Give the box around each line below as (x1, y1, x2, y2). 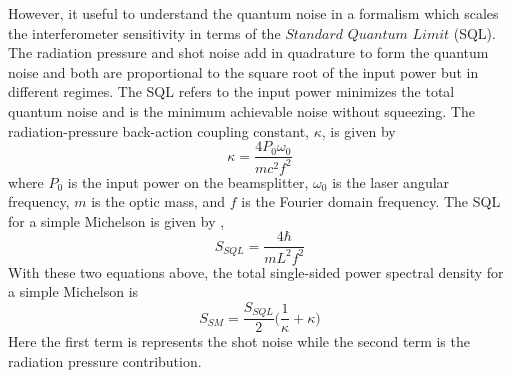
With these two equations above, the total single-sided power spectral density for (8, 261, 504, 282)
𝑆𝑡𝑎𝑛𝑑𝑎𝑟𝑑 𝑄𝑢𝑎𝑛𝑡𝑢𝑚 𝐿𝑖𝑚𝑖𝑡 (285, 27, 450, 42)
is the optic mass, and (91, 191, 226, 212)
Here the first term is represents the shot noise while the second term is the (8, 331, 470, 352)
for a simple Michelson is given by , (8, 210, 225, 231)
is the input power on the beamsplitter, (67, 171, 309, 192)
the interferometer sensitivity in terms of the (8, 22, 281, 43)
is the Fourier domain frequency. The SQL (241, 191, 501, 212)
